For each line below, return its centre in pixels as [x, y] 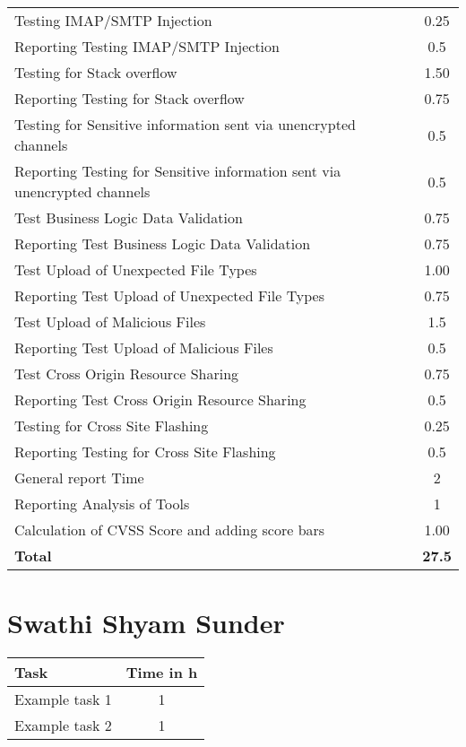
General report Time [79, 478]
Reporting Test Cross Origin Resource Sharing [160, 400]
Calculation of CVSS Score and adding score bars [170, 530]
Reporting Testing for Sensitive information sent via [178, 171]
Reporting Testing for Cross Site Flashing [145, 452]
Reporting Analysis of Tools [102, 504]
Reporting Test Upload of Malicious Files [144, 347]
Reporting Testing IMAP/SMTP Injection [147, 46]
